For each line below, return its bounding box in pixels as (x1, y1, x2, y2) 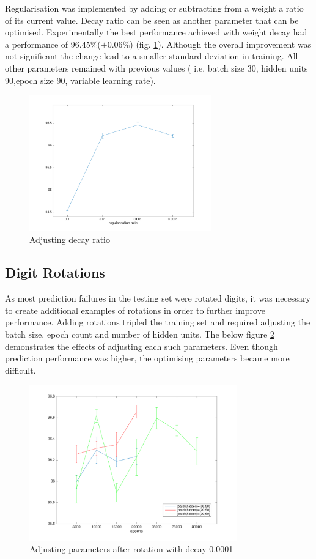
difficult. (5, 363, 36, 376)
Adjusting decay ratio (29, 233, 110, 246)
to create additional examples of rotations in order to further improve (5, 303, 265, 316)
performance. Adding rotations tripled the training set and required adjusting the (5, 316, 310, 328)
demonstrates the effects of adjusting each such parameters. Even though (5, 339, 278, 352)
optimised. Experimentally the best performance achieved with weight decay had (5, 26, 307, 39)
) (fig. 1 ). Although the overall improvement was (130, 37, 312, 50)
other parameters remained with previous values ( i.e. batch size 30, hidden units (5, 61, 308, 74)
